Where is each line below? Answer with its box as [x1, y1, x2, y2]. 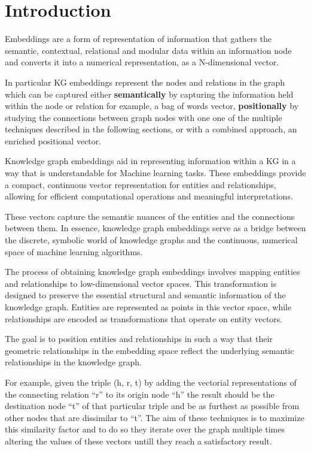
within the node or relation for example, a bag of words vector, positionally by [5, 99, 299, 112]
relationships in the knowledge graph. [5, 356, 142, 368]
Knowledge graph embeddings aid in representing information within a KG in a [5, 155, 296, 167]
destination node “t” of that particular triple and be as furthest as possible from [5, 399, 300, 412]
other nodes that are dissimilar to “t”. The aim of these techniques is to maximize [5, 411, 304, 423]
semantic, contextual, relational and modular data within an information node [5, 44, 292, 56]
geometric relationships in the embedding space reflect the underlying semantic [5, 344, 294, 356]
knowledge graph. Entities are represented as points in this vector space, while [5, 301, 292, 313]
